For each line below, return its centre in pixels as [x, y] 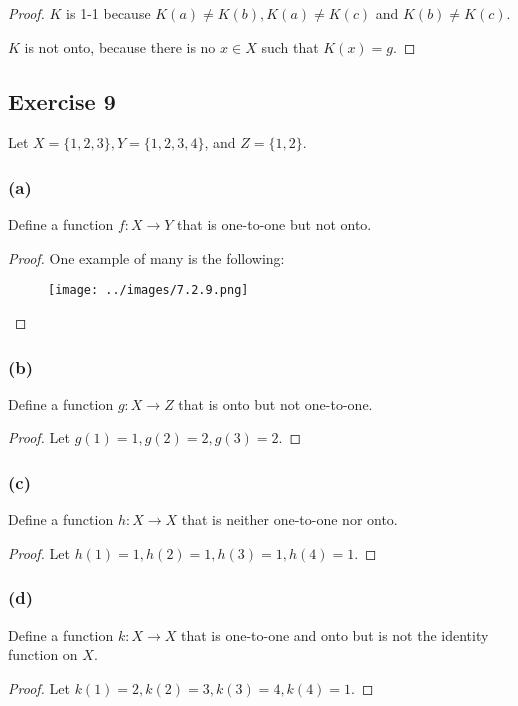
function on [43, 654]
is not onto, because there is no [120, 46]
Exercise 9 [62, 100]
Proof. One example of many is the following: [146, 257]
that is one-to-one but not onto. [274, 224]
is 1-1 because [108, 13]
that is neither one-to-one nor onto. [289, 519]
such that [290, 46]
